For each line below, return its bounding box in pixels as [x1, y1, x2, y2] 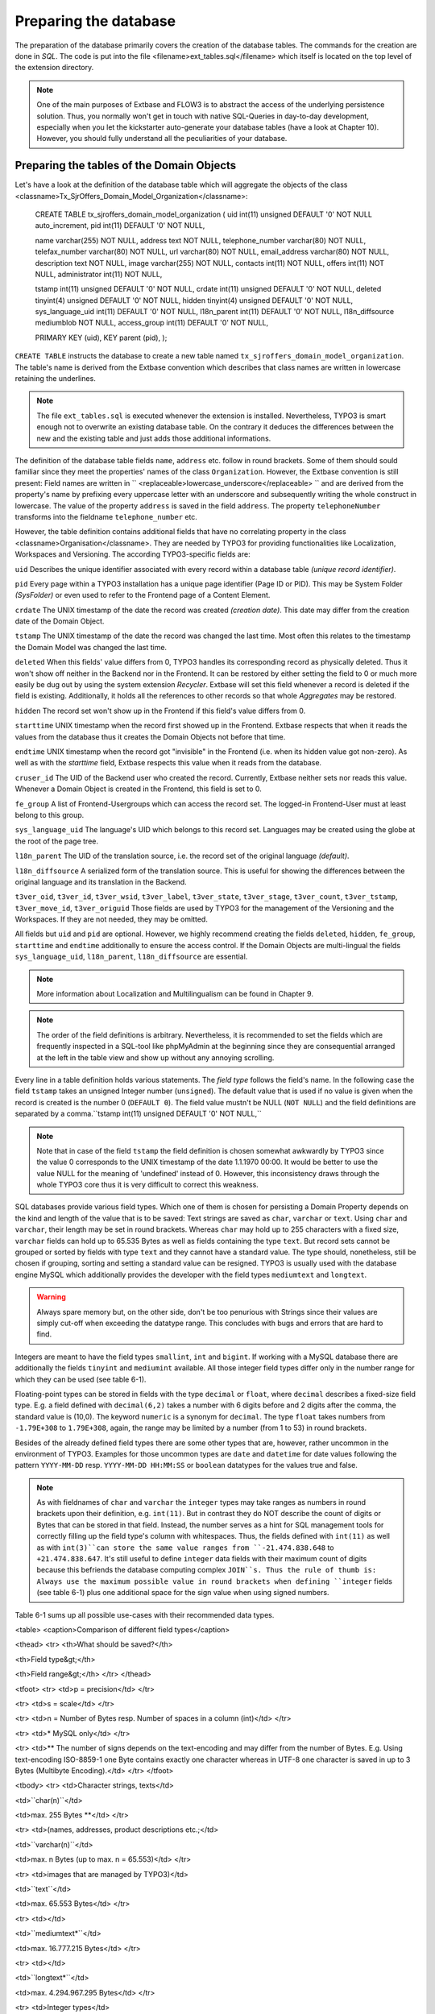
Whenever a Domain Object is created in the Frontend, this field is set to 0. [14, 784, 262, 794]
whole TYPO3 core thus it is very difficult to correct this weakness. [36, 1180, 259, 1190]
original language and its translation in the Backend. [14, 876, 187, 886]
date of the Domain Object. [14, 616, 105, 626]
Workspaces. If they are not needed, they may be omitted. [14, 914, 209, 924]
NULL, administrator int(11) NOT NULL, [35, 269, 163, 279]
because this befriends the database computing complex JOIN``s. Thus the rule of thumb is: [36, 1565, 377, 1575]
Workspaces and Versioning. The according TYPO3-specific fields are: [14, 549, 251, 559]
